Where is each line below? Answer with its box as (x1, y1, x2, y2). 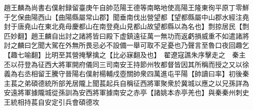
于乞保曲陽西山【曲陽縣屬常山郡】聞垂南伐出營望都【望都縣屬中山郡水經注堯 (4, 12, 249, 22)
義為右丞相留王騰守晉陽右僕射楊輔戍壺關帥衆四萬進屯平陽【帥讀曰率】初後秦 (4, 69, 249, 79)
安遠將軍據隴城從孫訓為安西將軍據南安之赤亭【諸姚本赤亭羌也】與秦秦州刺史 (4, 87, 249, 97)
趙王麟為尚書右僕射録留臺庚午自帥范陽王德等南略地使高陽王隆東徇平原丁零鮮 (4, 2, 249, 12)
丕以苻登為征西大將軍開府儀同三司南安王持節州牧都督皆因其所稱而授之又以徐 (4, 59, 249, 69)
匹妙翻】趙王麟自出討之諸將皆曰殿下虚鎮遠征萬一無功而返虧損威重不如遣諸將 (4, 30, 249, 41)
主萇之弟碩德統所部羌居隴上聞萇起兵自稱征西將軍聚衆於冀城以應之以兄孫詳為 (4, 78, 249, 88)
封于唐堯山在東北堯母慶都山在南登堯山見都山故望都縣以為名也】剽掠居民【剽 (4, 21, 249, 31)
